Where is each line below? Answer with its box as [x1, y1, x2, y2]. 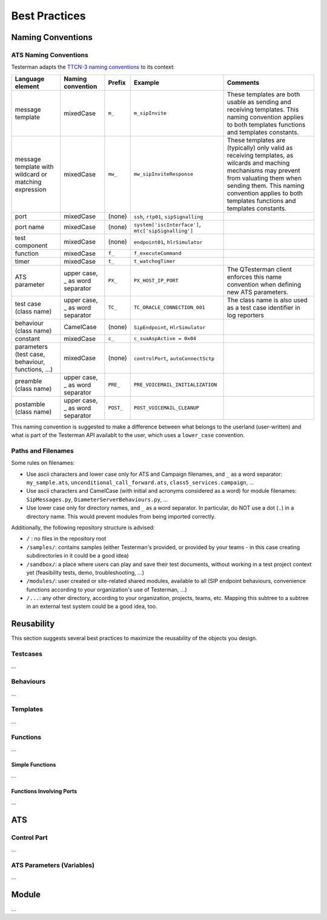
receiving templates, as [226, 151, 294, 159]
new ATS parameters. [226, 288, 289, 296]
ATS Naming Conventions [11, 50, 89, 59]
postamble [15, 400, 45, 408]
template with [15, 162, 54, 171]
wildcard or [15, 170, 48, 178]
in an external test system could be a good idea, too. [26, 603, 157, 610]
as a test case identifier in [226, 303, 300, 312]
